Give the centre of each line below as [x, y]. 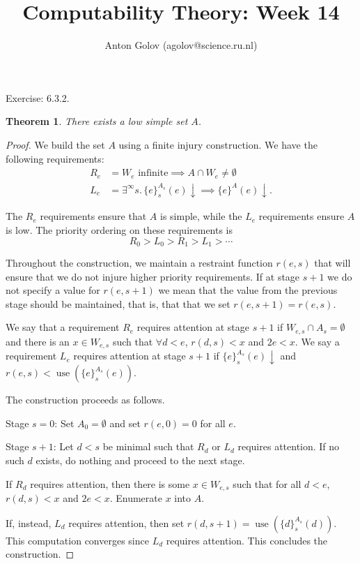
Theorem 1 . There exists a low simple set [97, 121]
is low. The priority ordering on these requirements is [119, 230]
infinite [153, 173]
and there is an [38, 341]
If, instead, [29, 522]
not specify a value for [53, 290]
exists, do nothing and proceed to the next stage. [140, 460]
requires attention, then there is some [110, 483]
